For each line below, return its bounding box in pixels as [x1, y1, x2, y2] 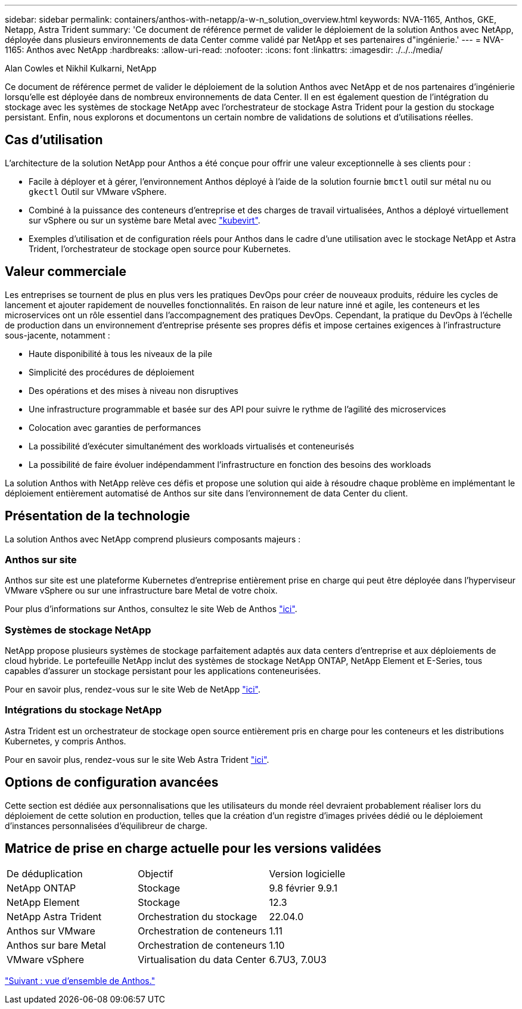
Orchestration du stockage [138, 911, 257, 923]
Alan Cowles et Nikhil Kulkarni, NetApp [5, 63, 157, 73]
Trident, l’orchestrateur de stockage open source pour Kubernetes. [29, 243, 291, 254]
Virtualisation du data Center [138, 954, 266, 966]
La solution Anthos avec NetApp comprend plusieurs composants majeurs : [5, 533, 301, 544]
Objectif [138, 868, 173, 880]
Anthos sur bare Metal [7, 939, 106, 952]
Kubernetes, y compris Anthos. [5, 735, 126, 746]
